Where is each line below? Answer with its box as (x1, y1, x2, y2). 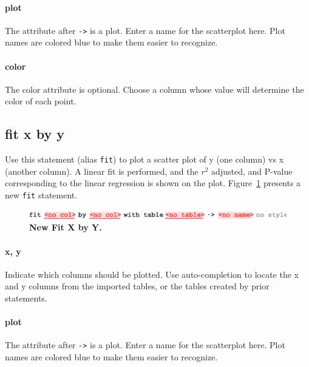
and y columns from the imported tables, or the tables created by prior (5, 280, 270, 292)
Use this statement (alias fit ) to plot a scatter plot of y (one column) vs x (5, 153, 284, 166)
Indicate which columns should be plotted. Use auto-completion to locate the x (5, 268, 299, 280)
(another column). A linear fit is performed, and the (5, 164, 199, 177)
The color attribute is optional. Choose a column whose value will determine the (5, 82, 304, 95)
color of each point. (5, 95, 76, 107)
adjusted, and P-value (211, 164, 293, 177)
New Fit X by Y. (29, 221, 102, 234)
